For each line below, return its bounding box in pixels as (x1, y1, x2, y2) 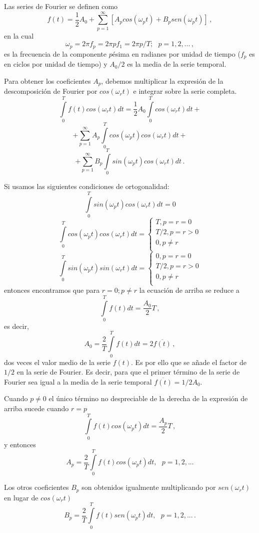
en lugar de (4, 492, 38, 502)
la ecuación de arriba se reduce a (139, 285, 239, 295)
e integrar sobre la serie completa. (133, 86, 237, 96)
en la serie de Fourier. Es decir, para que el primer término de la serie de (16, 367, 240, 377)
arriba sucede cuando (4, 403, 69, 413)
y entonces (4, 439, 36, 449)
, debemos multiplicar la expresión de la (101, 75, 223, 86)
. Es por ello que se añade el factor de (131, 357, 247, 367)
